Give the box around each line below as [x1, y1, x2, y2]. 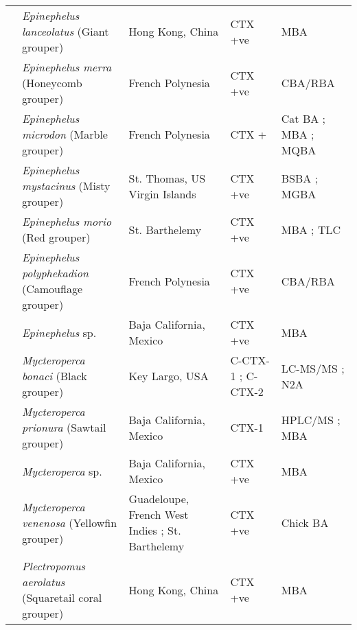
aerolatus [22, 574, 65, 590]
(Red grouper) [22, 229, 91, 245]
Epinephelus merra [22, 59, 112, 75]
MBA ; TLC [281, 221, 341, 237]
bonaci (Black [22, 368, 87, 384]
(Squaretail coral [22, 590, 102, 605]
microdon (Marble [22, 126, 108, 142]
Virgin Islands [128, 185, 196, 202]
